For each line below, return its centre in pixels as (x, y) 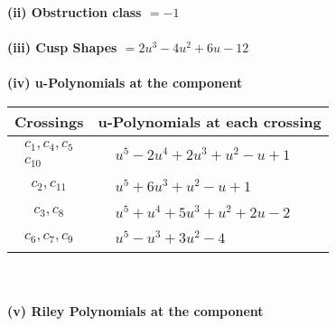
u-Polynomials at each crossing (210, 121)
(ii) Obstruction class (75, 12)
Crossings (49, 121)
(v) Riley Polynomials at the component (135, 310)
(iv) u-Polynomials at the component (125, 83)
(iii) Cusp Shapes (62, 47)
